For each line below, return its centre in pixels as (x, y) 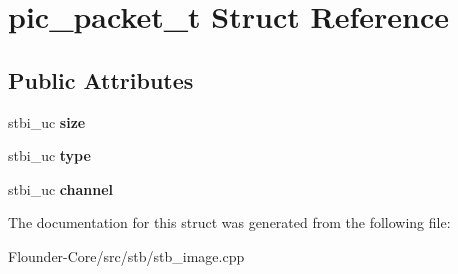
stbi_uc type (49, 155)
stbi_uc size (47, 121)
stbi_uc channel (61, 188)
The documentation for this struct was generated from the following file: (229, 222)
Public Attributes (101, 79)
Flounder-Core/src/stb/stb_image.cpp (126, 255)
